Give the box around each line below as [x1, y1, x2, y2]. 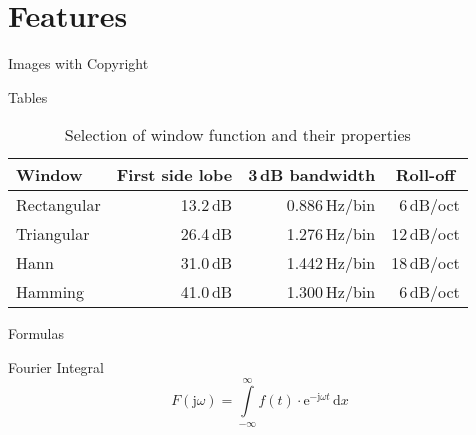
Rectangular [16, 193, 101, 217]
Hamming [16, 280, 85, 304]
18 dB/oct [391, 251, 460, 275]
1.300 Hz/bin [286, 280, 376, 304]
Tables [8, 86, 48, 107]
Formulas [8, 323, 64, 344]
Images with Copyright [8, 53, 149, 74]
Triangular [16, 222, 90, 246]
